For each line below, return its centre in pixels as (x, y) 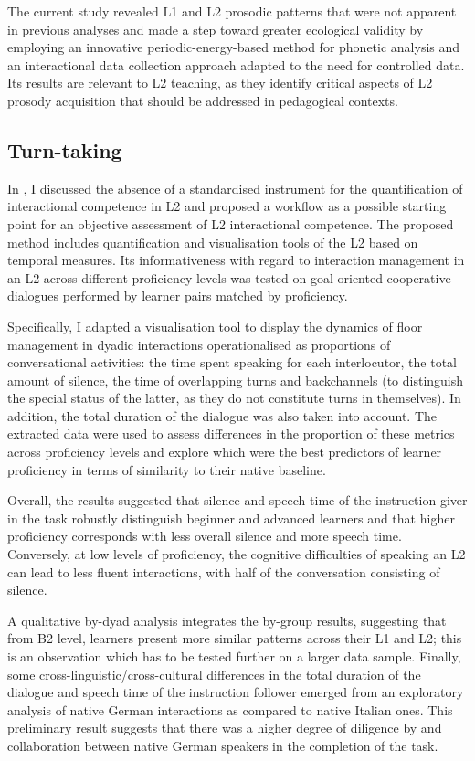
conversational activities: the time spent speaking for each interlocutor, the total (232, 362)
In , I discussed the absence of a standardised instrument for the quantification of (235, 188)
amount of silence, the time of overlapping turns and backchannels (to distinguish (236, 380)
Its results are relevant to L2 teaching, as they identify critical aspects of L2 (220, 83)
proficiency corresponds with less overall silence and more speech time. (205, 536)
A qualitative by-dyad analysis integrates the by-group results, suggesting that (227, 620)
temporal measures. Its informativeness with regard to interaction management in (236, 260)
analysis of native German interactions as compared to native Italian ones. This (230, 709)
